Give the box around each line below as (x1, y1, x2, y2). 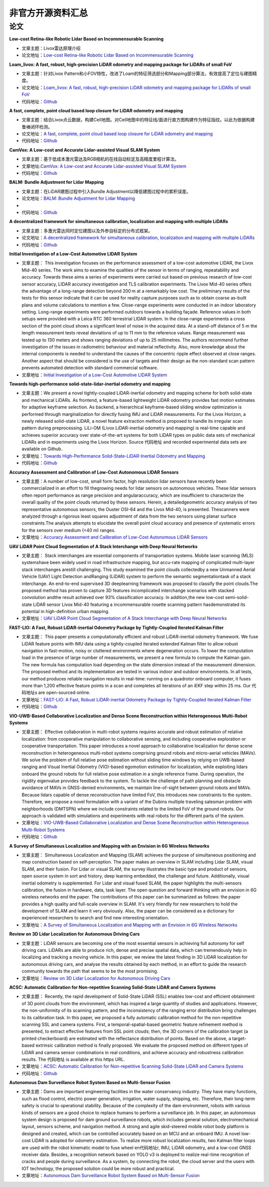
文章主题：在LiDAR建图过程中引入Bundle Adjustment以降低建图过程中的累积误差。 (21, 188, 191, 194)
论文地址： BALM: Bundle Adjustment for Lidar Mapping (21, 195, 135, 202)
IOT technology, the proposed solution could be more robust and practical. (21, 1166, 175, 1172)
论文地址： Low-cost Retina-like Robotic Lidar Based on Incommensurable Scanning (21, 52, 194, 58)
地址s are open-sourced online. (25, 689, 91, 696)
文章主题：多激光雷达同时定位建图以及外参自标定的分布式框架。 (21, 228, 153, 234)
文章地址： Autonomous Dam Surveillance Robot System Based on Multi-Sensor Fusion (21, 1173, 200, 1179)
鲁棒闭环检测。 (21, 124, 52, 130)
